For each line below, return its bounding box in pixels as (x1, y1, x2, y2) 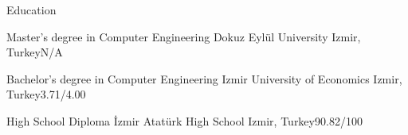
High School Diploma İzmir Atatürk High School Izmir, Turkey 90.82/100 (6, 112, 363, 129)
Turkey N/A (6, 44, 63, 60)
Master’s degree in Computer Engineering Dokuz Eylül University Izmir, (6, 28, 361, 44)
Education (6, 2, 57, 17)
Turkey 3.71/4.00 (6, 86, 86, 102)
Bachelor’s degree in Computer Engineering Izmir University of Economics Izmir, (6, 70, 402, 87)
